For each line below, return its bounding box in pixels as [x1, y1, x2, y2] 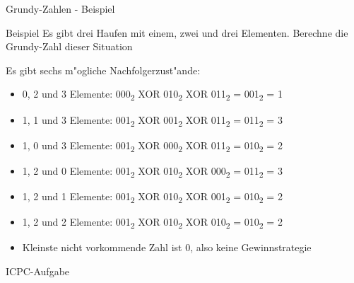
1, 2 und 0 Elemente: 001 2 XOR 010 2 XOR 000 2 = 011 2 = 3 [22, 163, 283, 180]
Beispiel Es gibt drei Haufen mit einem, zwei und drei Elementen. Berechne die [6, 25, 348, 40]
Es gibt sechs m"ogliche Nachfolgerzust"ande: [6, 62, 201, 77]
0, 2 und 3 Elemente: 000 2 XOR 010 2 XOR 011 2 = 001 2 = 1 [22, 86, 283, 103]
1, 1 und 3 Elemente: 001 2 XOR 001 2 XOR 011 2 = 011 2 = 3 [22, 112, 283, 129]
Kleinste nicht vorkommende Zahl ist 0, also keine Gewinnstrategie [22, 240, 312, 255]
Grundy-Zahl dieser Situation [6, 39, 133, 54]
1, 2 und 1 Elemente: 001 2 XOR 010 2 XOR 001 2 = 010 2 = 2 [22, 188, 283, 205]
